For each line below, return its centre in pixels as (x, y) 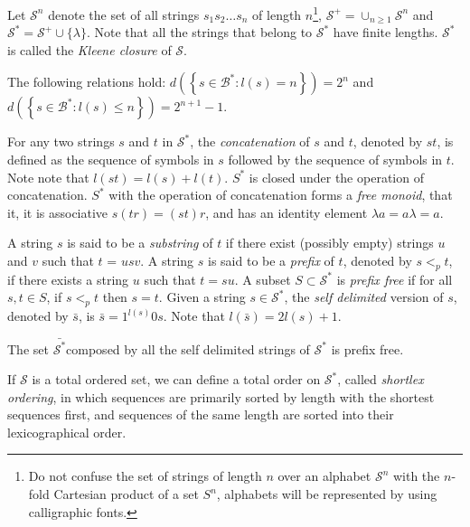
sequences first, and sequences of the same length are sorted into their (201, 414)
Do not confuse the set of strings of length (145, 476)
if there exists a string (68, 279)
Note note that (48, 177)
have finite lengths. (385, 32)
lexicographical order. (67, 432)
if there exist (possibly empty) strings (329, 243)
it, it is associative (58, 212)
